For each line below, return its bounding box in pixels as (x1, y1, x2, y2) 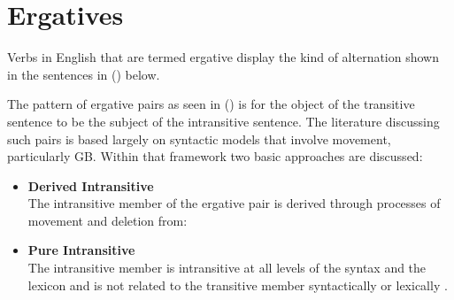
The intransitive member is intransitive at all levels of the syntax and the (27, 258, 427, 277)
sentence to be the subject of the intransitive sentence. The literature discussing (7, 112, 440, 130)
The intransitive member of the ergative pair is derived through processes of (27, 194, 441, 212)
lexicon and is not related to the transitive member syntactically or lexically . (27, 275, 448, 294)
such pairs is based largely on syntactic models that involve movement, (7, 129, 391, 148)
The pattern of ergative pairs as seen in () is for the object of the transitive (7, 95, 415, 113)
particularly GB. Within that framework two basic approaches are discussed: (7, 147, 423, 165)
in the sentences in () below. (7, 65, 160, 83)
